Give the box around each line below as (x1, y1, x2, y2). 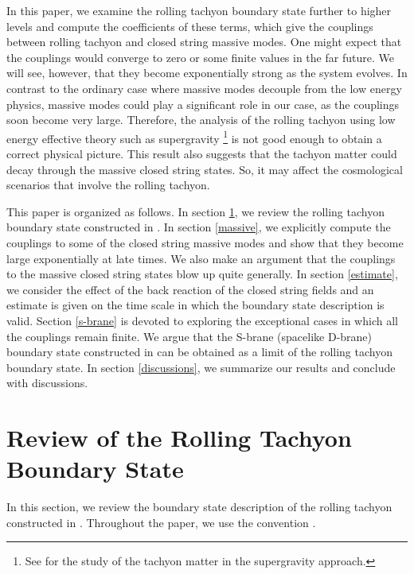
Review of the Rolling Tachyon (6, 421, 352, 454)
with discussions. (6, 374, 88, 391)
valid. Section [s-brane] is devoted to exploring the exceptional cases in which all (6, 312, 398, 328)
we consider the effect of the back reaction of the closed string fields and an (6, 281, 374, 297)
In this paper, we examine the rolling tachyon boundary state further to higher (6, 2, 392, 18)
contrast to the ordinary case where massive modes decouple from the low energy (6, 80, 402, 96)
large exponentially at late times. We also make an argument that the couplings (6, 250, 396, 266)
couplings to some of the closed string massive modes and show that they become (6, 234, 404, 250)
